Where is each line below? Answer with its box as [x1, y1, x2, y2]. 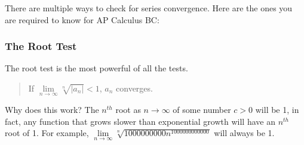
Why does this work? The [5, 103, 99, 116]
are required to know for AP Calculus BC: [5, 13, 159, 26]
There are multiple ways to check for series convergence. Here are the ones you [5, 2, 293, 14]
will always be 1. [214, 127, 275, 139]
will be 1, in [255, 103, 299, 116]
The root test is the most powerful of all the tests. [5, 62, 188, 74]
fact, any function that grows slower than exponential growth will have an [5, 115, 275, 127]
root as [115, 103, 141, 116]
